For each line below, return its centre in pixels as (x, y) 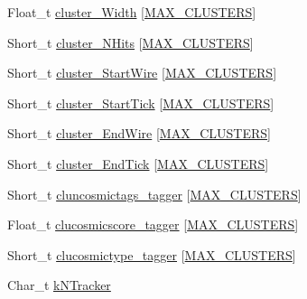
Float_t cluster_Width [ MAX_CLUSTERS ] (132, 12)
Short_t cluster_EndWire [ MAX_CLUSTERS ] (139, 133)
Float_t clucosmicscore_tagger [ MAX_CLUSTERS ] (153, 224)
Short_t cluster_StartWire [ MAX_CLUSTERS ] (142, 73)
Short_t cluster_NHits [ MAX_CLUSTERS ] (130, 42)
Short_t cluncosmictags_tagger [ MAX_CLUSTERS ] (154, 194)
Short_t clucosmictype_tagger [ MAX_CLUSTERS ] (152, 254)
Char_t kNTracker (59, 285)
